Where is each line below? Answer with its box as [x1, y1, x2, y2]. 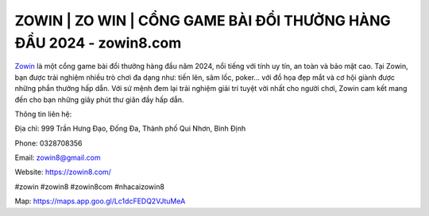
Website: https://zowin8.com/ [14, 167, 111, 177]
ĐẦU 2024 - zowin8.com [14, 34, 182, 51]
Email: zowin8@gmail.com [14, 153, 101, 162]
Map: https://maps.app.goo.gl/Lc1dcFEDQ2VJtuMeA [14, 196, 186, 206]
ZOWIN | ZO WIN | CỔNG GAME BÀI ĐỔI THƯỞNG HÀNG [14, 12, 391, 29]
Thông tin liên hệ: [14, 109, 72, 119]
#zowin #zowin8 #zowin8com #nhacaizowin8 [14, 182, 164, 191]
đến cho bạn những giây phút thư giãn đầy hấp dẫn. [14, 95, 184, 104]
